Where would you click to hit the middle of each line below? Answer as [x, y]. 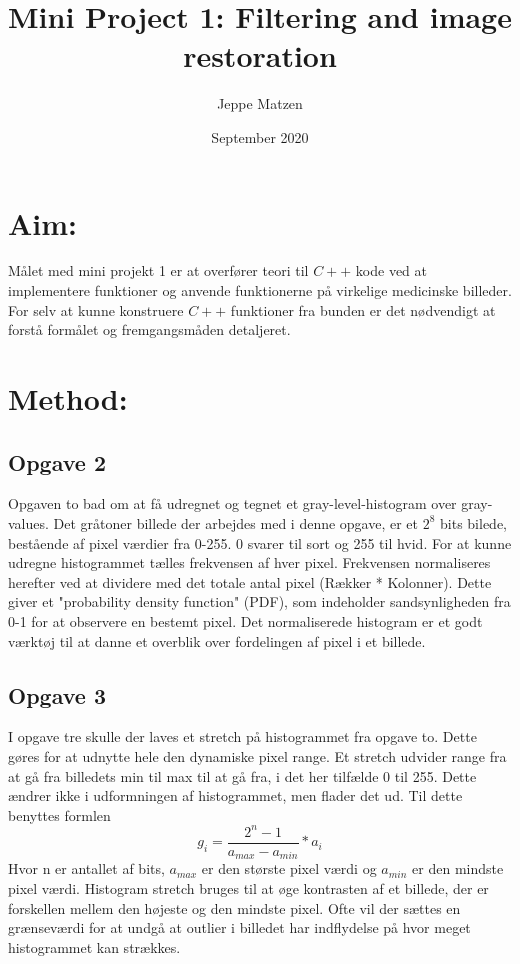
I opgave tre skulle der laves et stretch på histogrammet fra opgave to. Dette [242, 736]
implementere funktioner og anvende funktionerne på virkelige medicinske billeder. [260, 290]
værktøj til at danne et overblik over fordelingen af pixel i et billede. [217, 640]
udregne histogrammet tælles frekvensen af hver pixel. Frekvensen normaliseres [249, 562]
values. [28, 522]
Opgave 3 [57, 694]
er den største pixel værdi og [289, 868]
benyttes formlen [59, 814]
